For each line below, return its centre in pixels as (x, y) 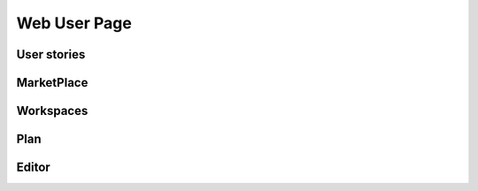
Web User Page (74, 23)
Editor (33, 168)
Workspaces (52, 111)
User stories (51, 54)
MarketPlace (52, 83)
